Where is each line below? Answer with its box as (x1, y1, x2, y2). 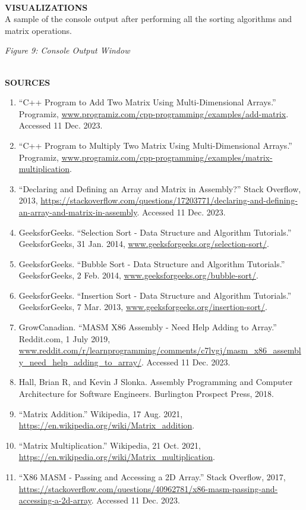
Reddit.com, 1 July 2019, (18, 332, 111, 345)
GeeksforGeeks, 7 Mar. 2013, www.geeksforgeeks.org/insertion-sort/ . (18, 301, 267, 313)
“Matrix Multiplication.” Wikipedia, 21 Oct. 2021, (18, 439, 201, 451)
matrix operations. (5, 24, 72, 36)
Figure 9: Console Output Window (5, 44, 130, 57)
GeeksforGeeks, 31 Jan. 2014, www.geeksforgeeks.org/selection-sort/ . (18, 237, 269, 250)
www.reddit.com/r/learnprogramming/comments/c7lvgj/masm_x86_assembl (18, 344, 301, 356)
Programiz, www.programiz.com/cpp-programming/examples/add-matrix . (18, 107, 289, 120)
